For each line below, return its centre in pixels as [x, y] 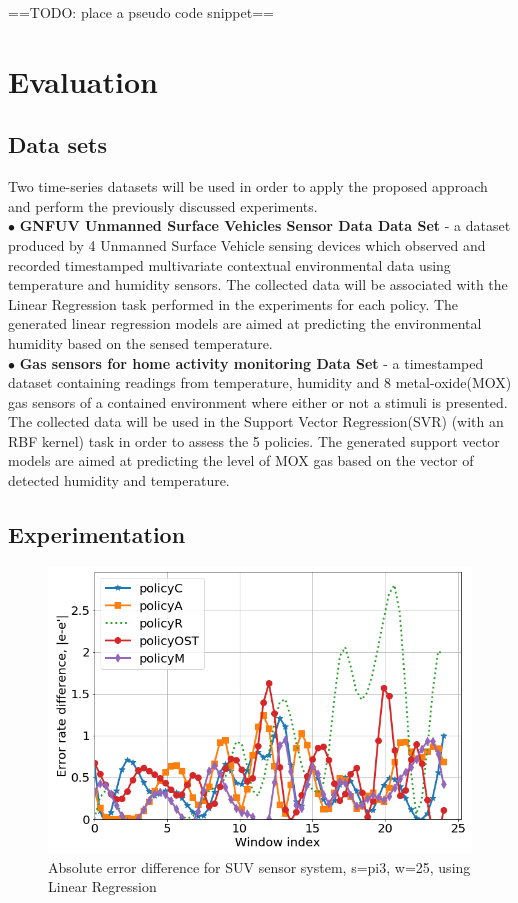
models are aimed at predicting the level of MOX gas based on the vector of [241, 460]
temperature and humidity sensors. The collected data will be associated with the [258, 284]
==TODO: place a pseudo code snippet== [141, 12]
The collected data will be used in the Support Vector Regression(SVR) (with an [256, 421]
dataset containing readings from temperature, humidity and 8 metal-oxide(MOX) [260, 382]
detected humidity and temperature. [119, 480]
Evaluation [83, 80]
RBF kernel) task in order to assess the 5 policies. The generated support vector [254, 440]
